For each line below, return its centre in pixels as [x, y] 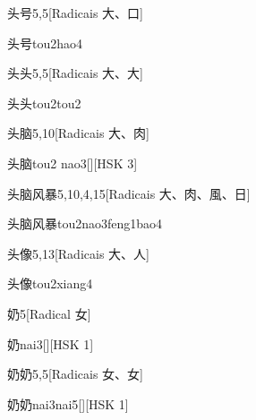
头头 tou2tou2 [44, 103]
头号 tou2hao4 [45, 43]
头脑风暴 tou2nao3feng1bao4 [85, 223]
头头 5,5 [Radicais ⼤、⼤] [75, 73]
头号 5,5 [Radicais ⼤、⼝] [75, 13]
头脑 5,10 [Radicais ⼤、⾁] [78, 133]
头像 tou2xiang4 [50, 283]
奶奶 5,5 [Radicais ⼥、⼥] [75, 374]
